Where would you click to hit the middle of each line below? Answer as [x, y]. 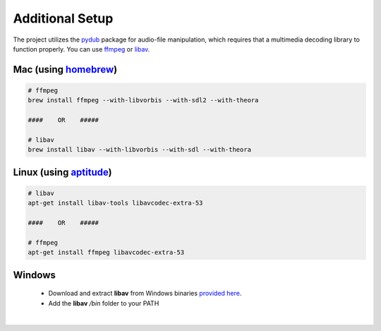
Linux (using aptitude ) [62, 172]
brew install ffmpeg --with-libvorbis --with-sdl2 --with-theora [143, 100]
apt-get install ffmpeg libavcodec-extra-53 [106, 253]
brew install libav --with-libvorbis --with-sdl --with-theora [140, 150]
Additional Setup [63, 18]
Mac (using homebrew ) [65, 70]
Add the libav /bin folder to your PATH [104, 303]
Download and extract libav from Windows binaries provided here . [145, 294]
